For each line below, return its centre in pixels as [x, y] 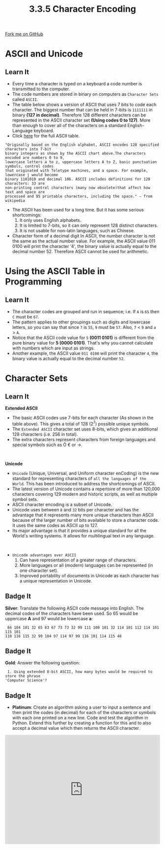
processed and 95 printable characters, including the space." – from [79, 197]
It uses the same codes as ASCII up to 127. [55, 525]
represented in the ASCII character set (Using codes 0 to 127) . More [81, 120]
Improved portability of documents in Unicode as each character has [89, 576]
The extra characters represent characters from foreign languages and [84, 439]
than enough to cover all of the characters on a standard [69, 126]
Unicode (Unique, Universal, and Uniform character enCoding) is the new [85, 473]
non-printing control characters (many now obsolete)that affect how [78, 188]
